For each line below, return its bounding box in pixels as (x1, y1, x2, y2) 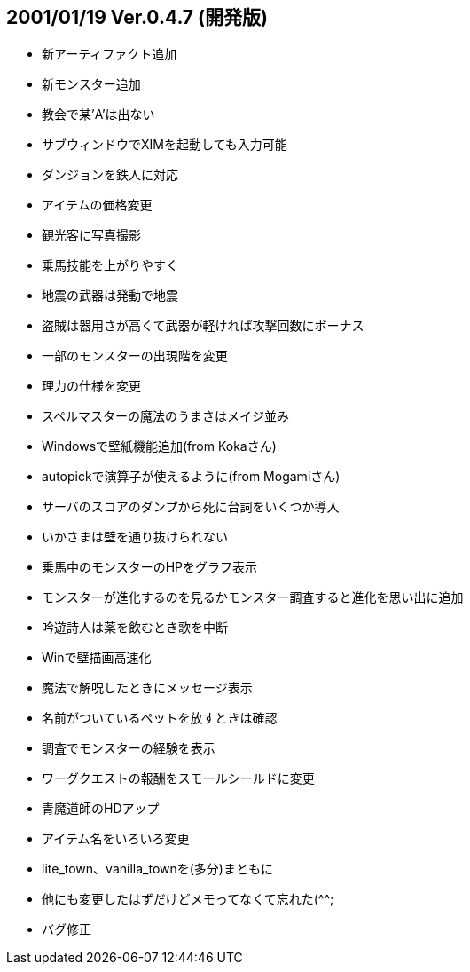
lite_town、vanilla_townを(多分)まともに (42, 861, 273, 877)
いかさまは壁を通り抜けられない (42, 529, 228, 545)
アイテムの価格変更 (42, 197, 153, 213)
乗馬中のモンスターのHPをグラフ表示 (42, 559, 258, 575)
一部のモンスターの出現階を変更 (42, 348, 228, 364)
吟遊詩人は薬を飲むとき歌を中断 (42, 620, 228, 636)
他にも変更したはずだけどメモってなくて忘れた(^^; (42, 891, 334, 907)
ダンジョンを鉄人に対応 (42, 167, 178, 183)
